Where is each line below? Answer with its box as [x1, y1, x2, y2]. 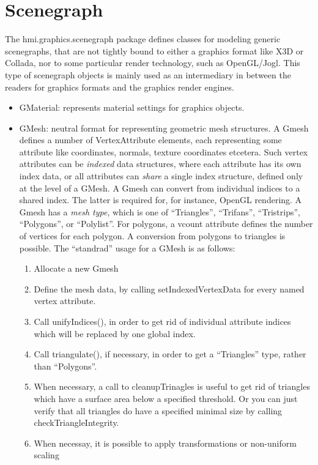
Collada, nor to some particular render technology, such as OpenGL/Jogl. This [5, 56, 300, 69]
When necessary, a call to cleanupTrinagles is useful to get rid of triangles [34, 380, 310, 393]
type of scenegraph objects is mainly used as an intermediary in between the [5, 68, 291, 81]
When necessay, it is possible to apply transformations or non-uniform [34, 436, 297, 449]
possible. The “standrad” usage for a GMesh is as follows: [19, 241, 235, 254]
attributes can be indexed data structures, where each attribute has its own [19, 157, 301, 170]
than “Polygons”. [34, 359, 97, 372]
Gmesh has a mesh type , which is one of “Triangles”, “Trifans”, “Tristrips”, [19, 205, 300, 218]
